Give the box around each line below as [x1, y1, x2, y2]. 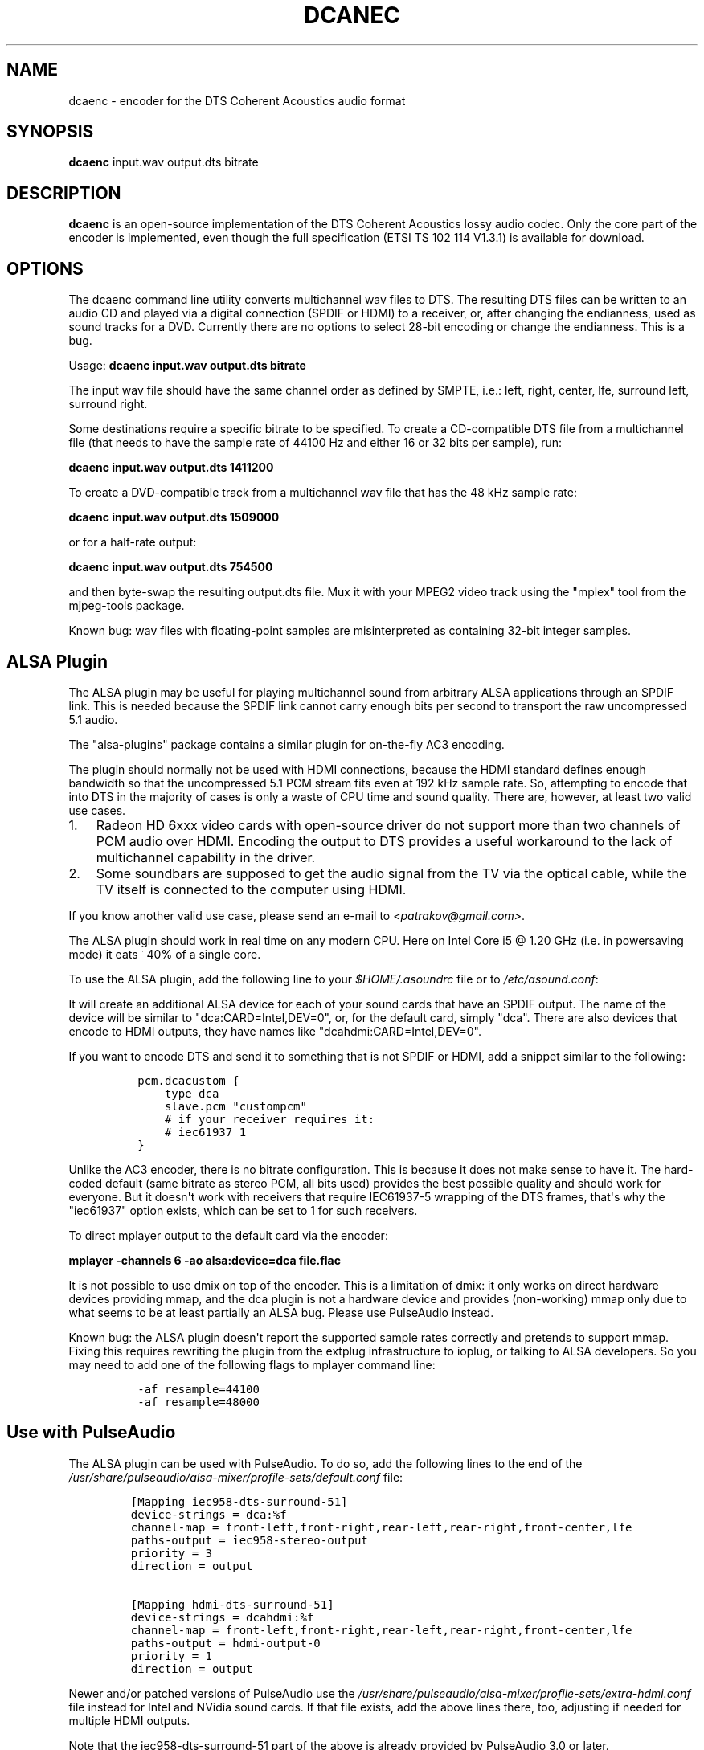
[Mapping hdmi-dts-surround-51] [130, 1597, 334, 1611]
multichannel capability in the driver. [96, 848, 316, 865]
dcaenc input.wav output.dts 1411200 [68, 460, 274, 475]
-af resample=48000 [137, 1395, 260, 1409]
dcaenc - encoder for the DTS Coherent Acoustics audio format [68, 93, 406, 108]
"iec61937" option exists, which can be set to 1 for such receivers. [68, 1203, 418, 1217]
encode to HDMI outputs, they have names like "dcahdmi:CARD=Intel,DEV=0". [68, 1024, 482, 1038]
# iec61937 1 [164, 1125, 247, 1139]
